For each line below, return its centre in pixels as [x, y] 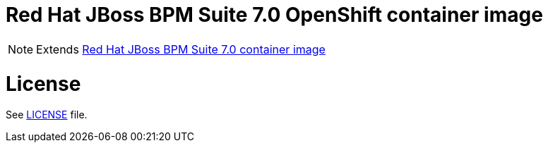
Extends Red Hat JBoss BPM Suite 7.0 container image [181, 49]
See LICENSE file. [47, 115]
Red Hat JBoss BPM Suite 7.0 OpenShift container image [274, 15]
